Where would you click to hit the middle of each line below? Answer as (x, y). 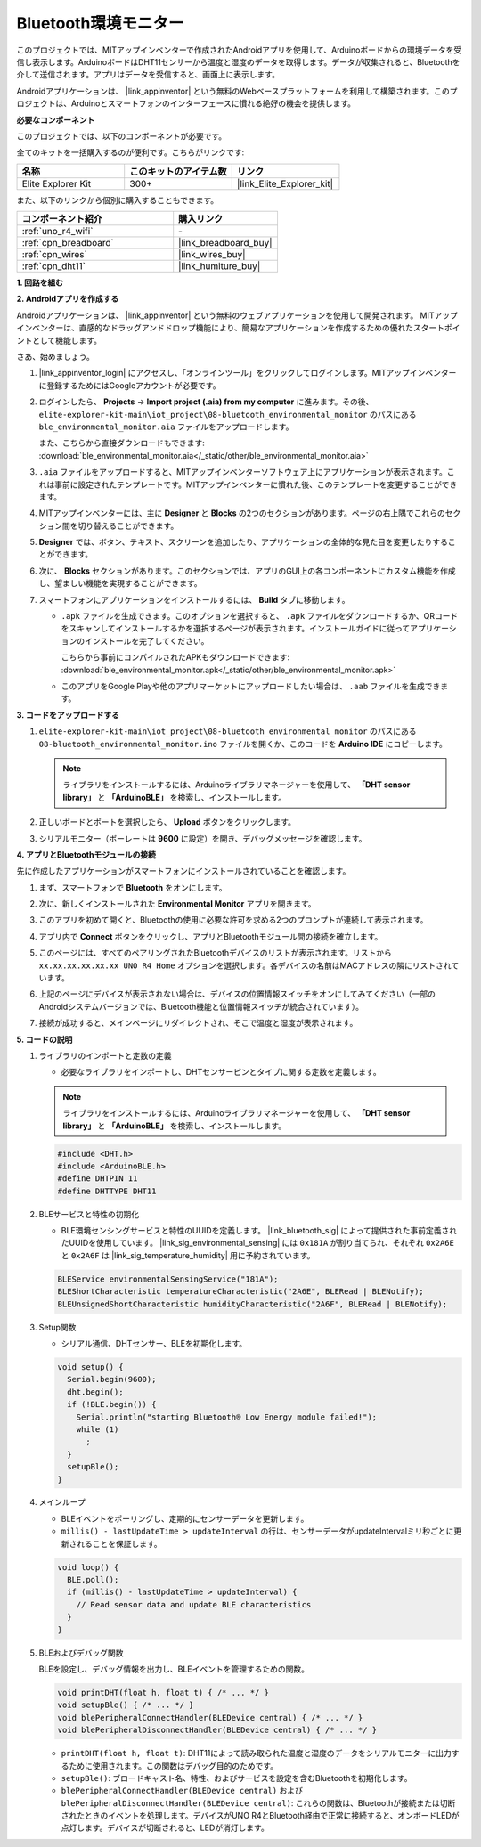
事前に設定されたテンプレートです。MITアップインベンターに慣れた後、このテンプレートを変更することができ (256, 484)
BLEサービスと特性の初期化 (89, 1214)
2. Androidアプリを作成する (68, 299)
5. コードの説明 (45, 1039)
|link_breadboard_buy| (225, 243)
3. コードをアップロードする (68, 715)
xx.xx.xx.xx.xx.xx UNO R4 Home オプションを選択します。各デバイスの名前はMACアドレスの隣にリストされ (245, 965)
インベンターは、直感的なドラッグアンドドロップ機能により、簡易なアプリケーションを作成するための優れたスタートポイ (238, 328)
